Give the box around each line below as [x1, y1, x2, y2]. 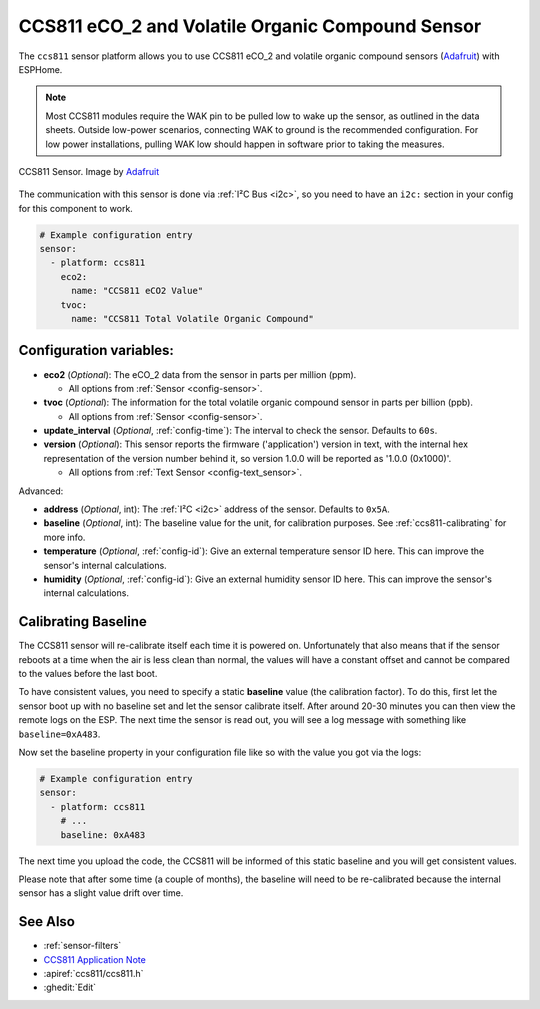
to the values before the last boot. [18, 668, 158, 680]
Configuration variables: [18, 342, 175, 359]
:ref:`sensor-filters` [43, 940, 122, 952]
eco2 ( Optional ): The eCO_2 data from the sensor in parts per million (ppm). [43, 368, 357, 380]
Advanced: [18, 485, 64, 497]
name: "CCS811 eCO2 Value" [71, 285, 204, 297]
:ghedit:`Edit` [43, 981, 97, 994]
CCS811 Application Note [43, 953, 147, 965]
